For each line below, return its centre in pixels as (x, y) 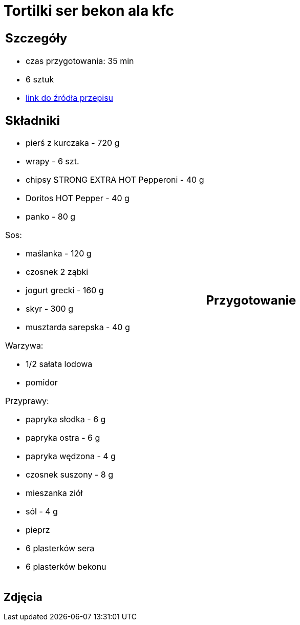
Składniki (33, 120)
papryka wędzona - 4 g (71, 456)
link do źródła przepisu (70, 98)
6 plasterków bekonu (66, 567)
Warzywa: (24, 346)
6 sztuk (40, 79)
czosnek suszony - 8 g (69, 475)
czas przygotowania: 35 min (80, 61)
